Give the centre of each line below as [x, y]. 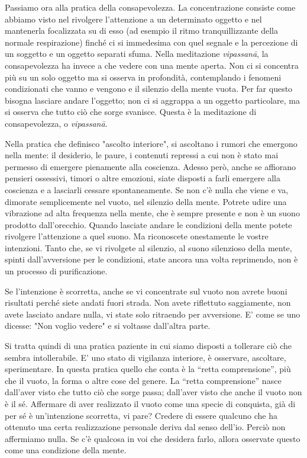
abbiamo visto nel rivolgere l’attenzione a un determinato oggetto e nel [133, 19]
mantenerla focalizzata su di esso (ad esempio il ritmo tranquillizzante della [142, 31]
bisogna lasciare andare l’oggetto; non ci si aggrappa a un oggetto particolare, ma [152, 100]
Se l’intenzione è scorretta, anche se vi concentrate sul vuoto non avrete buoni [146, 291]
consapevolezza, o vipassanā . [56, 123]
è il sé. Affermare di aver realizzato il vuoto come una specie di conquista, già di [150, 403]
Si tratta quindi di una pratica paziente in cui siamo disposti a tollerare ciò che [148, 346]
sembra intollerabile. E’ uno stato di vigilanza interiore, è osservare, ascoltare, [146, 357]
